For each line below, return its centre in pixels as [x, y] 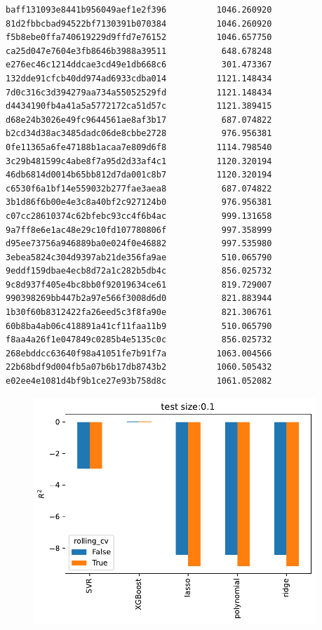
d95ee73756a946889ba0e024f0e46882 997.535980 [139, 244]
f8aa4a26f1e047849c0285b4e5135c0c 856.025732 [139, 340]
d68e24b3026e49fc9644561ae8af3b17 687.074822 [139, 120]
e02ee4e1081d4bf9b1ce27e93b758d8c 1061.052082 [139, 381]
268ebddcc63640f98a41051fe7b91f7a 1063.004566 [139, 353]
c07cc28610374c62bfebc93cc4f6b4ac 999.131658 [139, 216]
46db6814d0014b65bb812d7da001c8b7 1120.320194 [139, 175]
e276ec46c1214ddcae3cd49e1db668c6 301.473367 [139, 65]
